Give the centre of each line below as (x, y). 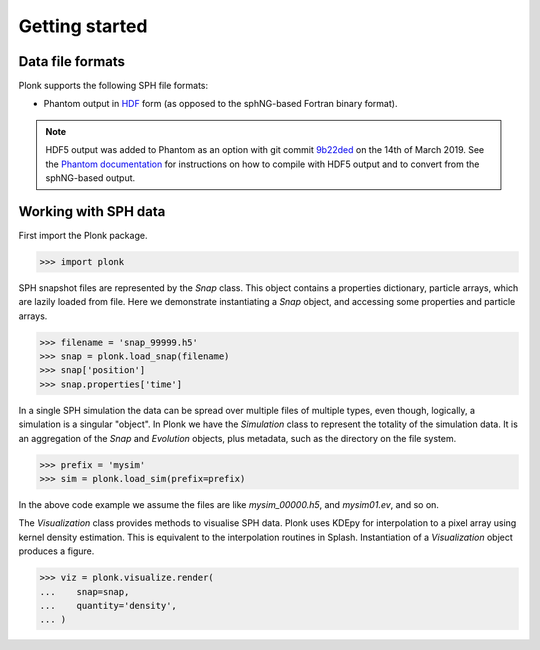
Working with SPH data (92, 211)
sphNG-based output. (90, 178)
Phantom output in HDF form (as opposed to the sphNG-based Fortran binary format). (220, 104)
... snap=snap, (84, 591)
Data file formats (71, 61)
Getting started (83, 26)
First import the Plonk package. (83, 235)
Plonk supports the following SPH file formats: (113, 86)
